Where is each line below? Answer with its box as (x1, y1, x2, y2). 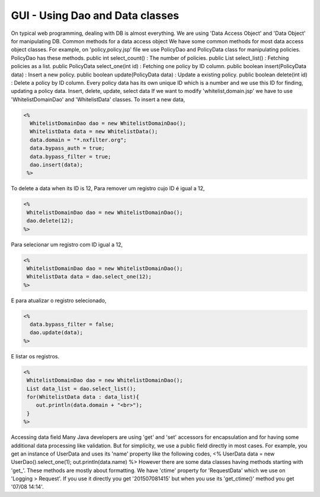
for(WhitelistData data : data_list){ (27, 393, 139, 400)
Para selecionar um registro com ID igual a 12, (11, 241, 123, 248)
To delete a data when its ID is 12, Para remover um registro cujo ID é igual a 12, (11, 185, 205, 192)
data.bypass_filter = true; (30, 153, 111, 160)
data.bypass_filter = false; (30, 321, 115, 328)
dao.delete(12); (27, 217, 74, 225)
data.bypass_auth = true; (30, 145, 105, 152)
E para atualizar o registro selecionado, (11, 297, 107, 304)
